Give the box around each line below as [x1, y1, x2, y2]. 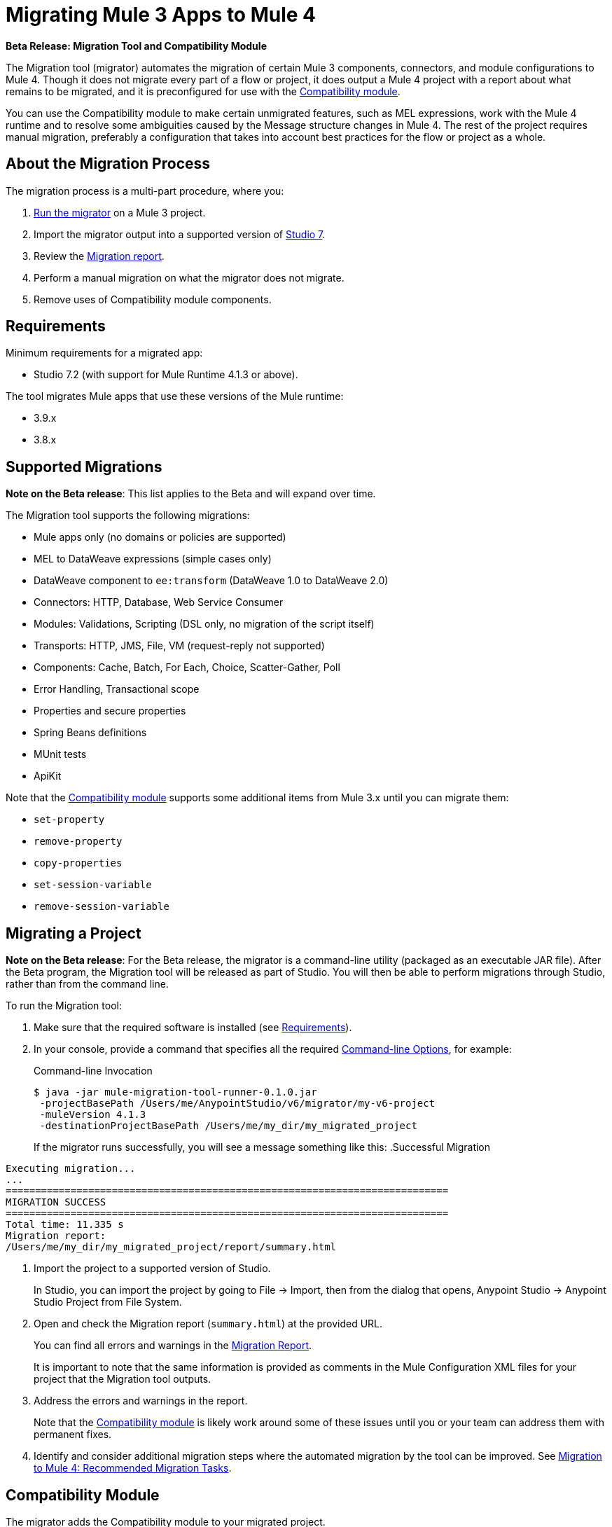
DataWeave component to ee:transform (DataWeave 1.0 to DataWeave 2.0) [34, 574, 389, 587]
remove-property [34, 836, 123, 848]
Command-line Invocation [34, 1065, 153, 1077]
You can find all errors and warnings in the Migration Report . [34, 1339, 312, 1352]
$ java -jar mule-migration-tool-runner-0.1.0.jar [34, 1086, 317, 1098]
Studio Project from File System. [34, 1296, 182, 1308]
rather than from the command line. [6, 978, 169, 990]
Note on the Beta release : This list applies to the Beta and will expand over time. [6, 488, 376, 500]
